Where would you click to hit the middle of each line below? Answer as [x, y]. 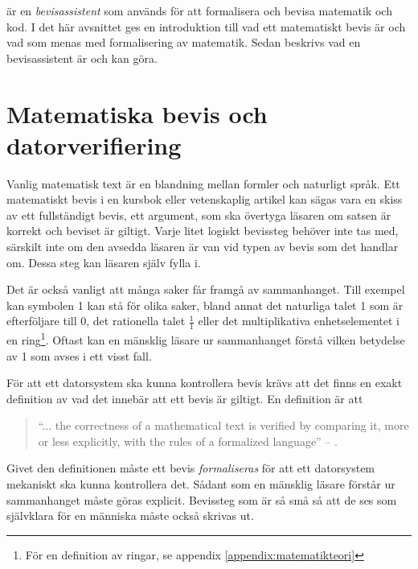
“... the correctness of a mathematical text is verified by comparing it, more [223, 425]
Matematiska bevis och [137, 113]
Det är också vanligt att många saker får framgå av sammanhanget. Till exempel [206, 289]
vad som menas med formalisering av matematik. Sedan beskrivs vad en [184, 42]
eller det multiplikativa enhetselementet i [299, 321]
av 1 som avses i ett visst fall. [79, 355]
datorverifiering [94, 144]
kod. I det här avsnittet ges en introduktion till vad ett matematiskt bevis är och [206, 26]
